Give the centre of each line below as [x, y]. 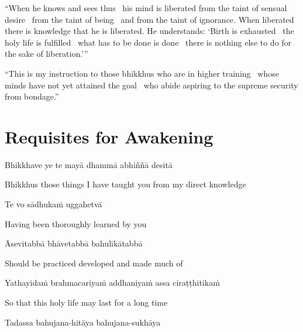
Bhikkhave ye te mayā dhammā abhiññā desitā [89, 164]
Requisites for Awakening [109, 136]
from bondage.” [32, 96]
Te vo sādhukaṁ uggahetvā [54, 204]
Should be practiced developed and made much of [94, 263]
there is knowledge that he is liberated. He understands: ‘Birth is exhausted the [149, 31]
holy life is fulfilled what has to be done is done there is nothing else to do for [148, 42]
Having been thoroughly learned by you [76, 223]
